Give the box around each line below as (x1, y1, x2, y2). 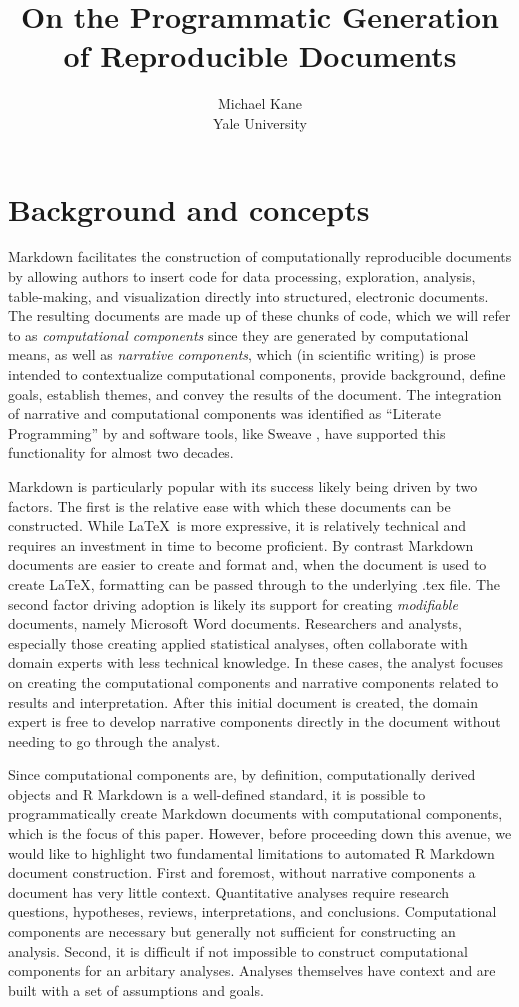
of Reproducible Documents (63, 35, 457, 76)
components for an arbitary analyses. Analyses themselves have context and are (8, 960, 496, 981)
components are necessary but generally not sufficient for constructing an (8, 921, 456, 942)
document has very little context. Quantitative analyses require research (8, 881, 450, 902)
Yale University (213, 112, 307, 133)
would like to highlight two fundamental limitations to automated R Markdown (8, 842, 495, 863)
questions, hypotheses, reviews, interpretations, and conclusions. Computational (8, 901, 497, 922)
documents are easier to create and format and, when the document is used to (8, 554, 487, 575)
